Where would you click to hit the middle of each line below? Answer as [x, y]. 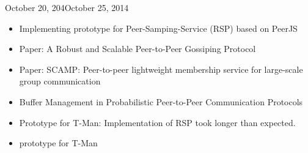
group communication [60, 81]
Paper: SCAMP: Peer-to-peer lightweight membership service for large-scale [161, 69]
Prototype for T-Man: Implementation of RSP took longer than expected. [157, 122]
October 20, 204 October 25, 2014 [67, 7]
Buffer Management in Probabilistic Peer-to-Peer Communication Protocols [161, 101]
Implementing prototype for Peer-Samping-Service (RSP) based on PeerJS [158, 28]
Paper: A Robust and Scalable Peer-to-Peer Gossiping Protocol [137, 49]
